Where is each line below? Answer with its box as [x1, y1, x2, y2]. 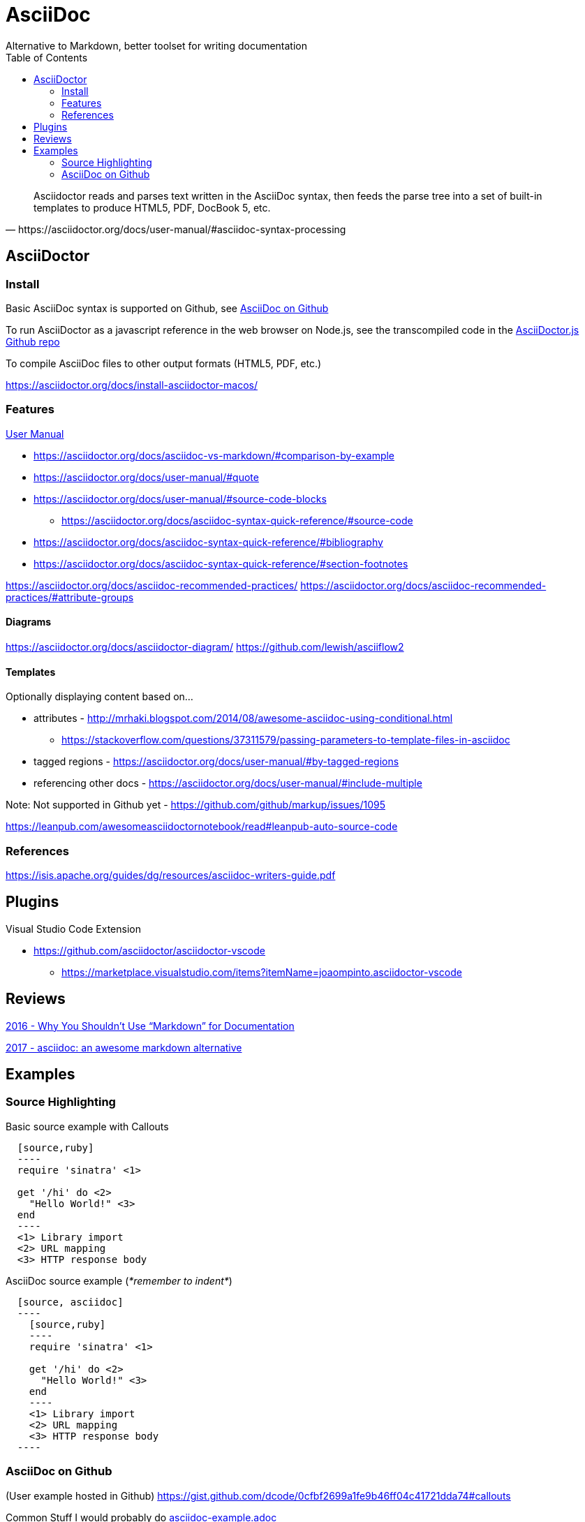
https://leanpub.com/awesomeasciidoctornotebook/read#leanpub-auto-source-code [6, 820, 398, 833]
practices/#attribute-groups [6, 591, 134, 603]
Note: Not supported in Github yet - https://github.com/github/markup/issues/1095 [6, 799, 385, 811]
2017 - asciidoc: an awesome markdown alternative [6, 1041, 242, 1054]
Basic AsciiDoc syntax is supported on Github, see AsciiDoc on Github [6, 302, 329, 314]
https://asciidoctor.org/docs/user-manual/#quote [34, 471, 259, 483]
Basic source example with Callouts [6, 1120, 169, 1132]
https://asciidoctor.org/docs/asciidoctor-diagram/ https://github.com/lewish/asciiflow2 [6, 640, 404, 653]
